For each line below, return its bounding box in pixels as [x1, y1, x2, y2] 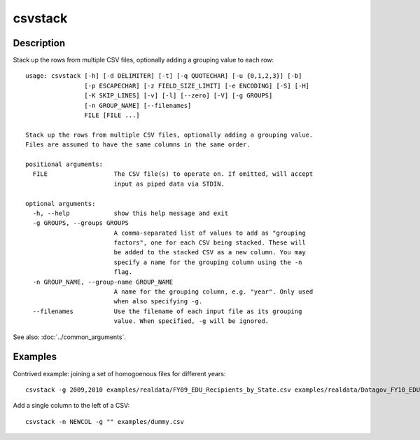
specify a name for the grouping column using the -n [113, 258, 302, 266]
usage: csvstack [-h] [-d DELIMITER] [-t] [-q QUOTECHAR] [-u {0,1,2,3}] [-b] [25, 72, 302, 80]
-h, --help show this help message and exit [32, 209, 229, 217]
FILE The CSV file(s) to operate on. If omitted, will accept [32, 170, 314, 178]
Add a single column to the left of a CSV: [13, 401, 130, 410]
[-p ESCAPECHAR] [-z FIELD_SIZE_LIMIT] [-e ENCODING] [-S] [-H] [84, 81, 310, 90]
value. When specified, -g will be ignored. [113, 317, 269, 325]
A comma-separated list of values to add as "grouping [113, 228, 306, 237]
